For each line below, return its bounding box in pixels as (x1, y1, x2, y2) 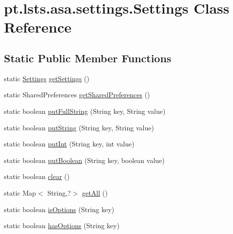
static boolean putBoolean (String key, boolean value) (4, 155, 165, 165)
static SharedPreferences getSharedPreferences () (4, 90, 150, 100)
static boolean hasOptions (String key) (4, 220, 120, 231)
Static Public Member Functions (4, 50, 172, 65)
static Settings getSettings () (4, 73, 90, 83)
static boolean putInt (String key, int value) (4, 139, 135, 149)
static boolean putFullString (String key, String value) (4, 106, 166, 116)
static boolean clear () (4, 171, 70, 181)
